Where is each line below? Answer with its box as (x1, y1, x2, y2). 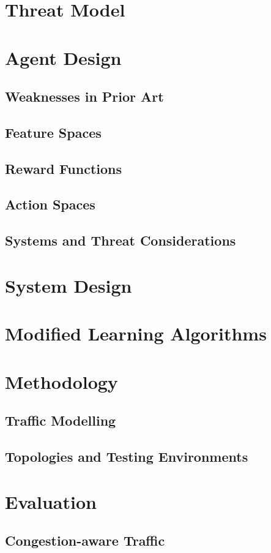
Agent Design (5, 45, 122, 70)
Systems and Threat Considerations (5, 231, 236, 250)
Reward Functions (5, 159, 122, 178)
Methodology (5, 369, 118, 394)
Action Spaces (5, 195, 95, 214)
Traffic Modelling (5, 411, 116, 430)
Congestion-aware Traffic (5, 531, 165, 550)
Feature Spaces (5, 122, 102, 141)
